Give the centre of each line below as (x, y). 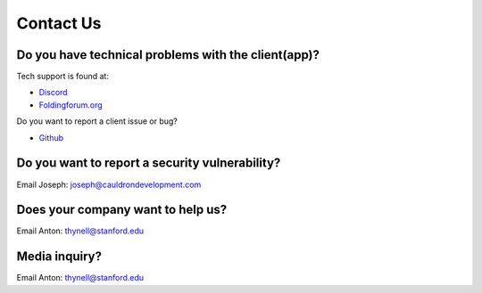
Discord (53, 93)
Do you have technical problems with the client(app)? (168, 55)
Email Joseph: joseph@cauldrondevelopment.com (109, 184)
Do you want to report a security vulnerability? (149, 163)
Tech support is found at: (62, 77)
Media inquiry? (59, 257)
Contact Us (59, 23)
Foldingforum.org (71, 105)
